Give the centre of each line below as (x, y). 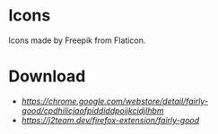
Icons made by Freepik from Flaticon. (77, 40)
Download (47, 76)
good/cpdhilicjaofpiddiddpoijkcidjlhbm (92, 110)
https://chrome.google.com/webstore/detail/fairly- (114, 101)
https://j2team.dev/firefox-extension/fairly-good (110, 120)
